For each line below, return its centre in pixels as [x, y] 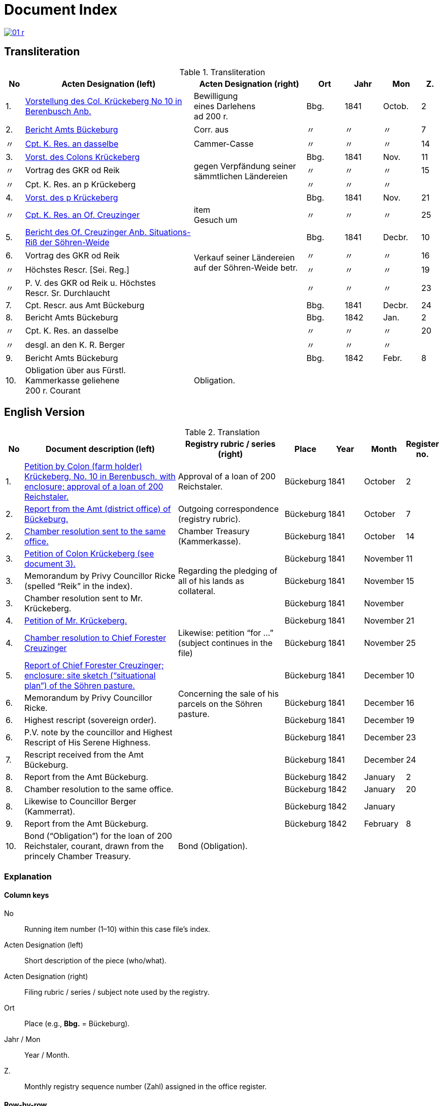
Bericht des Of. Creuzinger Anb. [86, 232]
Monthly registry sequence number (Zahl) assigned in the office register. [146, 1087]
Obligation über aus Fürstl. [75, 370]
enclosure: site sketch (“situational [90, 676]
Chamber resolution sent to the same [95, 531]
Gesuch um [215, 220]
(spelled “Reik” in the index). [79, 586]
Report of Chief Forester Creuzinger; [94, 665]
